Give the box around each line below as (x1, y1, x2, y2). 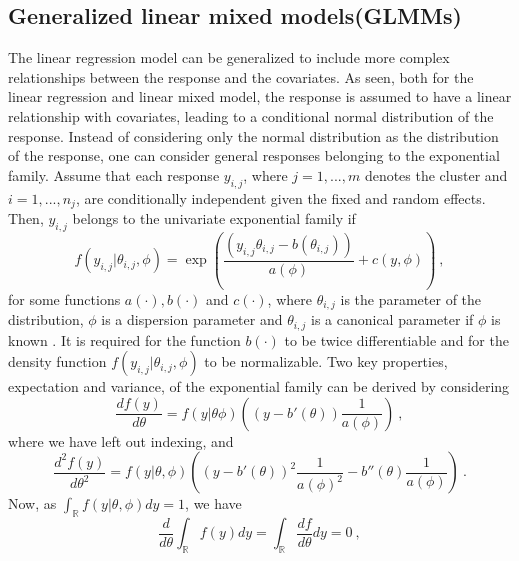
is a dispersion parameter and (101, 309, 283, 330)
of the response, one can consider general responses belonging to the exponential (8, 145, 500, 166)
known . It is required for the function (8, 329, 241, 350)
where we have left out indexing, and (8, 430, 234, 451)
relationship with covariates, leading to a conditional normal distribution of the (8, 105, 494, 126)
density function (8, 351, 107, 372)
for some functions (8, 288, 121, 309)
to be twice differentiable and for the (284, 329, 509, 350)
